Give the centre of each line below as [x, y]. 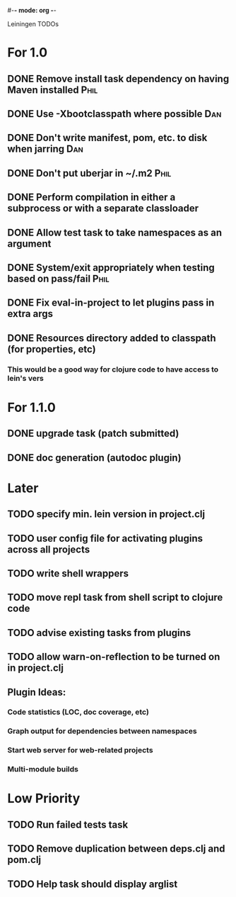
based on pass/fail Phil [58, 278]
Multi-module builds [43, 769]
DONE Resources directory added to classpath [112, 338]
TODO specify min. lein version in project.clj [106, 514]
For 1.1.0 [32, 407]
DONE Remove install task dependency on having [118, 78]
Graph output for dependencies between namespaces [102, 731]
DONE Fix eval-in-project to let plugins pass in [111, 303]
